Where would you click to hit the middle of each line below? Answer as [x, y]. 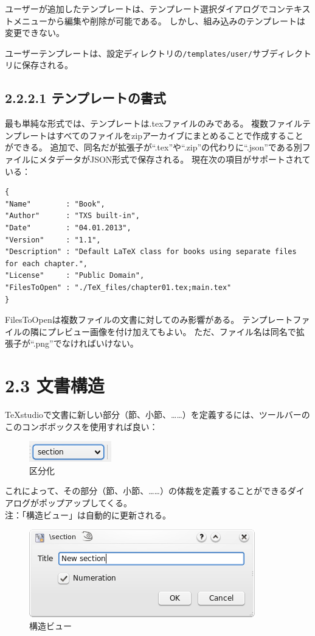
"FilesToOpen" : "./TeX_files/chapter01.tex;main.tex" [118, 287]
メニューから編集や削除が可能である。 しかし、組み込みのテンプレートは [159, 20]
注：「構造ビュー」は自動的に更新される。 [88, 514]
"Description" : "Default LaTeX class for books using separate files [151, 252]
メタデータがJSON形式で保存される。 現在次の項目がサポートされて [175, 159]
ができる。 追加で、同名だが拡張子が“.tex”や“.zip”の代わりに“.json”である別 [154, 147]
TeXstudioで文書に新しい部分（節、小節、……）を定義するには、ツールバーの [157, 415]
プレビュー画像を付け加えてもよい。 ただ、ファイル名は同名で [171, 331]
